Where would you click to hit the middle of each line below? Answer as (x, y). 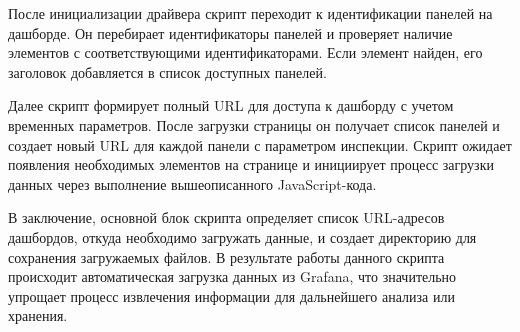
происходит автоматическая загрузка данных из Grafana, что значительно (232, 276)
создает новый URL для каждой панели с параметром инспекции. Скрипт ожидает (260, 144)
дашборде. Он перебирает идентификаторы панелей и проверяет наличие (230, 32)
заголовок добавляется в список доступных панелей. (167, 71)
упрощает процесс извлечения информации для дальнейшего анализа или (231, 295)
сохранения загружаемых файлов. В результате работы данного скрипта (226, 256)
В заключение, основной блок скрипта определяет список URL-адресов (226, 217)
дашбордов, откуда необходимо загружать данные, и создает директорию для (242, 236)
